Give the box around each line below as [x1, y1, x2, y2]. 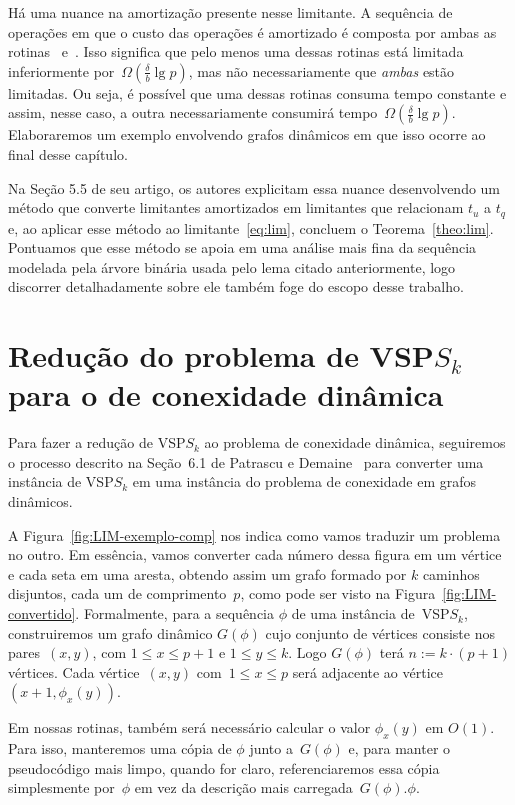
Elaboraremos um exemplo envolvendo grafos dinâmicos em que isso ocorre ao [8, 124, 486, 145]
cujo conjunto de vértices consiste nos [265, 622, 495, 643]
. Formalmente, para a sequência [75, 603, 275, 624]
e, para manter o [348, 738, 451, 759]
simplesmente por [8, 777, 115, 798]
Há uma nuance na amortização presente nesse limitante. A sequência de [8, 2, 453, 22]
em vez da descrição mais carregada [134, 777, 353, 798]
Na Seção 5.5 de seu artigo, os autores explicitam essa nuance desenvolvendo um [8, 177, 501, 198]
